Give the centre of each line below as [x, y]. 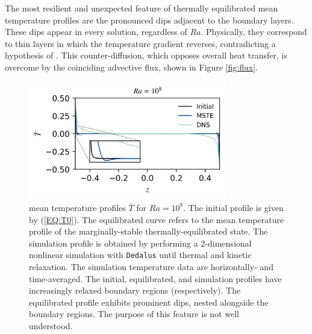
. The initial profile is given [233, 207]
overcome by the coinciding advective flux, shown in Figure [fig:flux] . [132, 67]
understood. [51, 325]
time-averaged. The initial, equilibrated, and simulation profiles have [155, 278]
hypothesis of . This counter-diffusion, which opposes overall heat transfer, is [146, 55]
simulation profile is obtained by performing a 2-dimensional [140, 243]
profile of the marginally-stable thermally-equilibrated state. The [148, 231]
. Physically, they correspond [254, 32]
